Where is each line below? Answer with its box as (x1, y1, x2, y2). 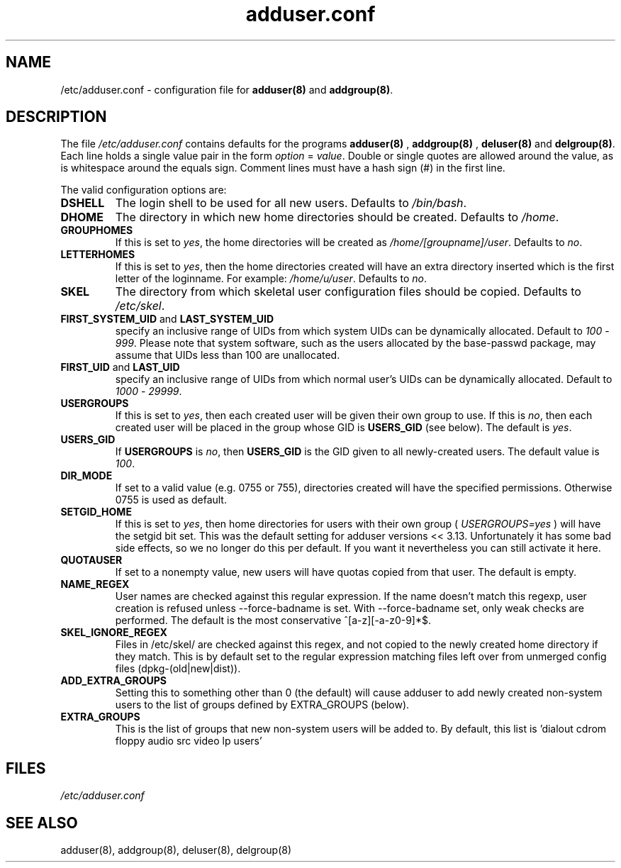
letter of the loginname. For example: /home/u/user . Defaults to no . (115, 272, 427, 285)
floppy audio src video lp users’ (115, 735, 262, 747)
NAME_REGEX (60, 578, 130, 591)
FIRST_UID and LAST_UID (60, 361, 180, 374)
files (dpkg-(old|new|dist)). (115, 662, 241, 675)
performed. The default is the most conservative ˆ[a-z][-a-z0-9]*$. (115, 614, 431, 627)
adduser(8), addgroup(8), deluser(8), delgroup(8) (60, 844, 291, 857)
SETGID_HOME (60, 506, 132, 518)
